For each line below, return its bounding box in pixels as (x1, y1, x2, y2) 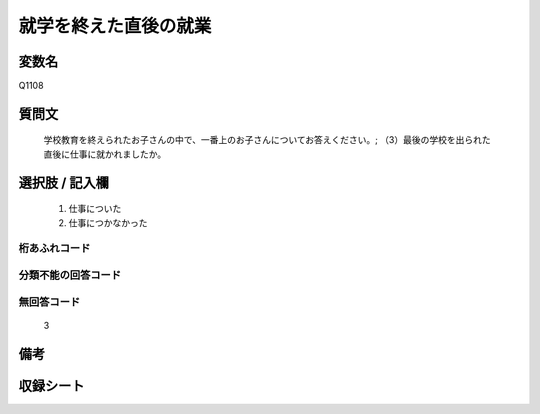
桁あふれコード (18, 241, 91, 255)
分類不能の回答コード (18, 268, 122, 282)
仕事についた (68, 203, 122, 215)
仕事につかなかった (68, 216, 148, 229)
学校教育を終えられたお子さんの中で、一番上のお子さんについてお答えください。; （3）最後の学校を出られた (43, 134, 491, 146)
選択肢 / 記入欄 (18, 174, 110, 191)
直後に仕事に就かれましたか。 (43, 148, 167, 160)
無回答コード (18, 295, 81, 309)
